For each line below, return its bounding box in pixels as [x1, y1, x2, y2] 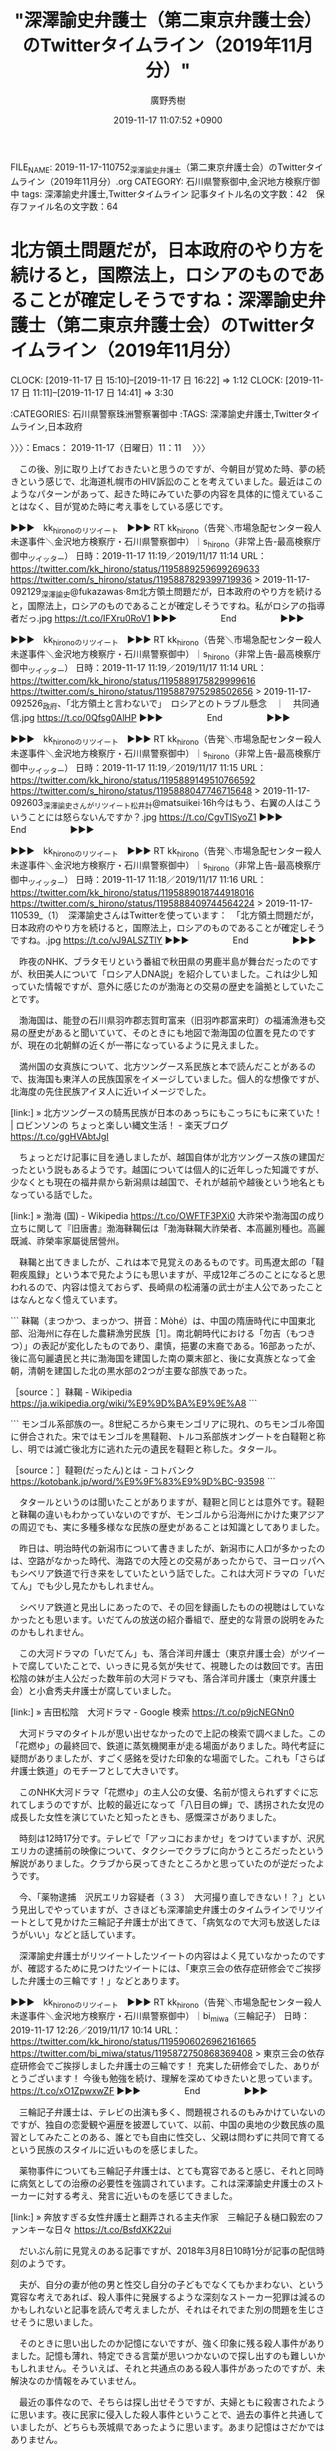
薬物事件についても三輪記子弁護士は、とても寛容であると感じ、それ [18, 2165, 298, 2177]
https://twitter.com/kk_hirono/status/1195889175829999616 [10, 675, 256, 687]
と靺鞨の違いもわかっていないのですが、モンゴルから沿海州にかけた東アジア [10, 1508, 325, 1520]
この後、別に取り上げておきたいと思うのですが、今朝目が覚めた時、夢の [18, 462, 317, 475]
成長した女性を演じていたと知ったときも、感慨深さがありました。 [10, 1811, 282, 1823]
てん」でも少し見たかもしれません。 [10, 1579, 160, 1591]
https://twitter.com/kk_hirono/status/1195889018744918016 [10, 886, 255, 898]
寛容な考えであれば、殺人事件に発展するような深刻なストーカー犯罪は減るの [10, 2291, 326, 2303]
